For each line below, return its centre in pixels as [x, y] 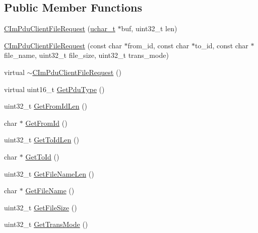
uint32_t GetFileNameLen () [49, 173]
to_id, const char [221, 45]
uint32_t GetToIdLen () [42, 140]
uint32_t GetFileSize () [41, 207]
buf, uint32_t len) [149, 28]
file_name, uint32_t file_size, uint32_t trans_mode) [86, 55]
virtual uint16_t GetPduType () [54, 89]
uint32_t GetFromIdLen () [46, 106]
